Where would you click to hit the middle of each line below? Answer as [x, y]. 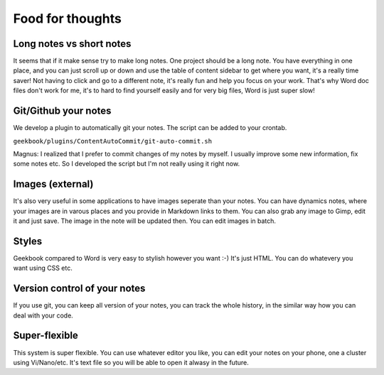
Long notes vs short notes [72, 44]
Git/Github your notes [62, 111]
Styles [28, 241]
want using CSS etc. [43, 268]
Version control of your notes [79, 289]
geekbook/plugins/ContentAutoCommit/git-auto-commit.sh [113, 141]
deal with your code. [43, 315]
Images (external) [53, 184]
